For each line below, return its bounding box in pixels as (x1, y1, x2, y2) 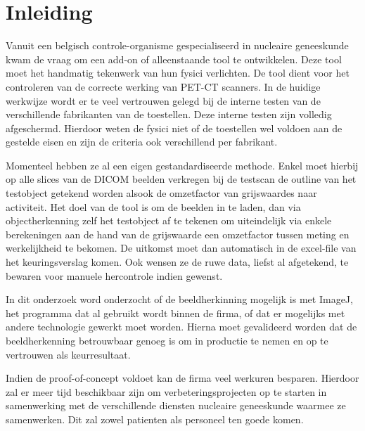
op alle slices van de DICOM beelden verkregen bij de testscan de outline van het (6, 172, 357, 186)
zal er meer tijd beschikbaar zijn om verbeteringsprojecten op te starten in (6, 384, 327, 399)
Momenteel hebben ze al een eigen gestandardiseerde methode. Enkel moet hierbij (6, 157, 359, 172)
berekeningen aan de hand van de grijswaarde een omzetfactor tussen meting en (6, 226, 350, 241)
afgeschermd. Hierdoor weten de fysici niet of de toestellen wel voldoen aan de (6, 120, 342, 135)
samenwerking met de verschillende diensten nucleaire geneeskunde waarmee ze (6, 398, 346, 413)
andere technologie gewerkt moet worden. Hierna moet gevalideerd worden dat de (6, 319, 357, 334)
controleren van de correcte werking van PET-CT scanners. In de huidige (6, 79, 321, 94)
